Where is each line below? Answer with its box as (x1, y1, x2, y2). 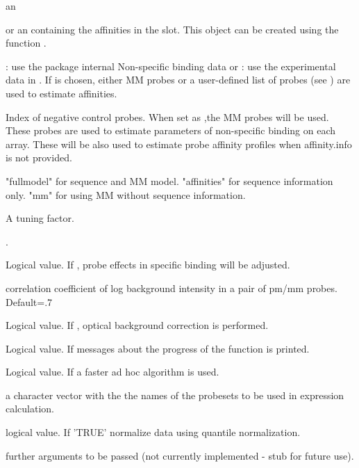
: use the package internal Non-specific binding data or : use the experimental (6, 58, 336, 73)
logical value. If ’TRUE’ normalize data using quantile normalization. (6, 425, 301, 439)
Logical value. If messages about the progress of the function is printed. (6, 341, 310, 355)
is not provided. (6, 150, 72, 165)
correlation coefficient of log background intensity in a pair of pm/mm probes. (6, 280, 337, 295)
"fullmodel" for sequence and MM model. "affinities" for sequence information (6, 173, 333, 188)
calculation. (6, 401, 55, 416)
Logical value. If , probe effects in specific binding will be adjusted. (6, 257, 290, 272)
